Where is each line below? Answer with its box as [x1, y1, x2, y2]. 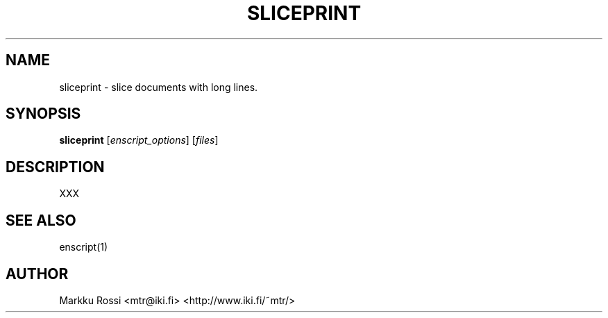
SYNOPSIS [6, 105, 81, 123]
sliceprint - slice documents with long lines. [59, 81, 258, 93]
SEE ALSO [6, 211, 76, 229]
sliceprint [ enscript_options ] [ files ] [59, 134, 219, 147]
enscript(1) [59, 241, 108, 253]
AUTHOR [6, 265, 69, 283]
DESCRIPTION [6, 158, 105, 176]
